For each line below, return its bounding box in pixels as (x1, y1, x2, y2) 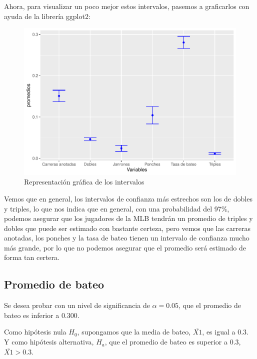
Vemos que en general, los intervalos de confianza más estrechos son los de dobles (4, 193, 252, 203)
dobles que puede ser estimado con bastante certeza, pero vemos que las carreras (4, 222, 251, 233)
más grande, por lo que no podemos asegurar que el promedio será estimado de (4, 242, 246, 252)
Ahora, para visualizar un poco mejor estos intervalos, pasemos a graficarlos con (4, 1, 249, 11)
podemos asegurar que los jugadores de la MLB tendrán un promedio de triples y (4, 213, 253, 223)
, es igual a (202, 326, 235, 337)
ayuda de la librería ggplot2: (4, 10, 90, 21)
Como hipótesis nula (4, 326, 66, 337)
